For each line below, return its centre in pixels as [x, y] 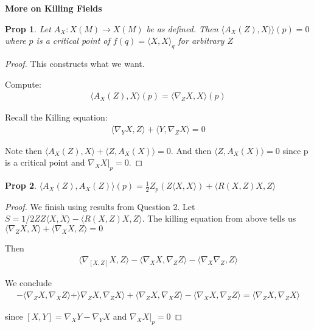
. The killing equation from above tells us [219, 218]
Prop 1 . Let [28, 28]
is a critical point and [45, 162]
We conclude [28, 283]
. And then [191, 150]
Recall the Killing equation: [56, 117]
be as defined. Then [182, 28]
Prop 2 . [21, 185]
